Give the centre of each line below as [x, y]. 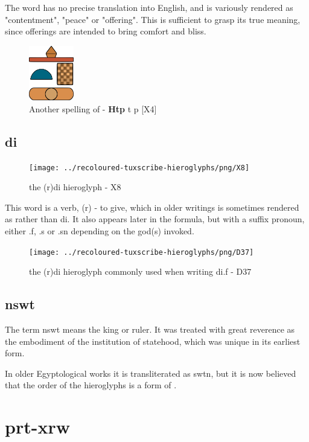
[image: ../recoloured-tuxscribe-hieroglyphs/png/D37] [142, 252]
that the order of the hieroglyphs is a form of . [91, 385]
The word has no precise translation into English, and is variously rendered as [149, 7]
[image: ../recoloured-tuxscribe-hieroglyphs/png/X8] [139, 168]
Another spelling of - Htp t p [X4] [93, 108]
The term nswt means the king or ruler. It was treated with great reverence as [150, 329]
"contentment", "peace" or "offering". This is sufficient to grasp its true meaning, [153, 19]
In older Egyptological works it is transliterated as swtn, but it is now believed [151, 373]
